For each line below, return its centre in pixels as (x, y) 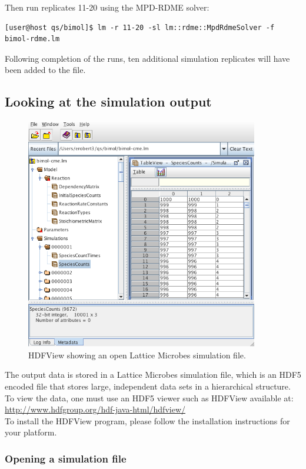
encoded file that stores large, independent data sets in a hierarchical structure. (148, 386)
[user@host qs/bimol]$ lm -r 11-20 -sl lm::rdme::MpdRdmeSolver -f (140, 27)
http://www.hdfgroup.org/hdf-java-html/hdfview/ (95, 409)
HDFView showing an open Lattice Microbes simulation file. (137, 355)
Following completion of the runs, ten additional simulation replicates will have (147, 58)
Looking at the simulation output (108, 102)
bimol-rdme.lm (32, 39)
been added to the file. (45, 70)
